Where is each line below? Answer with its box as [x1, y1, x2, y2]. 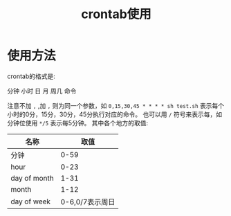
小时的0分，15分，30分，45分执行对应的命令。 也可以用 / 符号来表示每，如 [7, 110, 223, 118]
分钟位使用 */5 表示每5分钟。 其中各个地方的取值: [7, 118, 149, 127]
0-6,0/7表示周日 [60, 197, 115, 206]
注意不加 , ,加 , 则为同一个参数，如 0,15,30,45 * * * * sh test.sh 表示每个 [7, 101, 225, 109]
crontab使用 [80, 6, 152, 22]
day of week [10, 197, 50, 206]
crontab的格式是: [7, 72, 55, 80]
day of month [10, 173, 54, 183]
